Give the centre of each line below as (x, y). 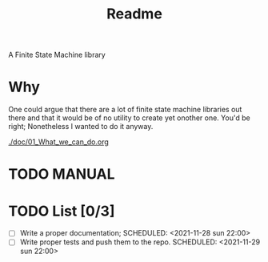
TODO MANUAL (62, 174)
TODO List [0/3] (62, 211)
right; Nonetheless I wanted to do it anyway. (81, 127)
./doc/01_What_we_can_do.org (59, 142)
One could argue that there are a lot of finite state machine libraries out (125, 110)
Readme (134, 14)
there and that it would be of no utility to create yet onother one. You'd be (129, 118)
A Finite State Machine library (57, 55)
